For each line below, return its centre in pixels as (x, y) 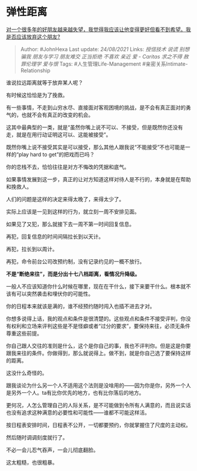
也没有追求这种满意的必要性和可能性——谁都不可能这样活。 (78, 412)
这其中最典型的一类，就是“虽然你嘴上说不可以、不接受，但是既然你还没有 (95, 127)
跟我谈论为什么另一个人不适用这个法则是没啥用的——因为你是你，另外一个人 (98, 385)
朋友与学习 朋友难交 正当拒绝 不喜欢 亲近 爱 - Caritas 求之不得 (107, 56)
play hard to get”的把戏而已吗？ (57, 154)
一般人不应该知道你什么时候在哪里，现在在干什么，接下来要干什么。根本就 (96, 286)
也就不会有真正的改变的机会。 (57, 114)
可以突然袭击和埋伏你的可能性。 (55, 293)
